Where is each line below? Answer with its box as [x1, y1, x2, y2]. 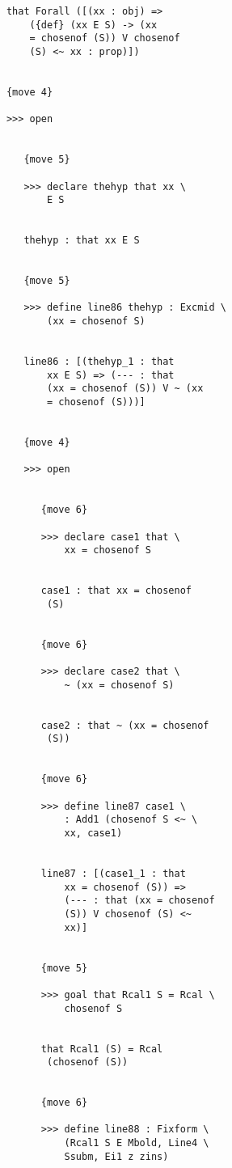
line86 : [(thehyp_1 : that [23, 356, 175, 368]
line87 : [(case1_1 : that [40, 868, 186, 879]
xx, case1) [64, 827, 123, 840]
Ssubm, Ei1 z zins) [64, 1150, 169, 1162]
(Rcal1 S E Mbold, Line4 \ [64, 1137, 209, 1149]
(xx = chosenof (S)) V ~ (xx [47, 383, 204, 395]
